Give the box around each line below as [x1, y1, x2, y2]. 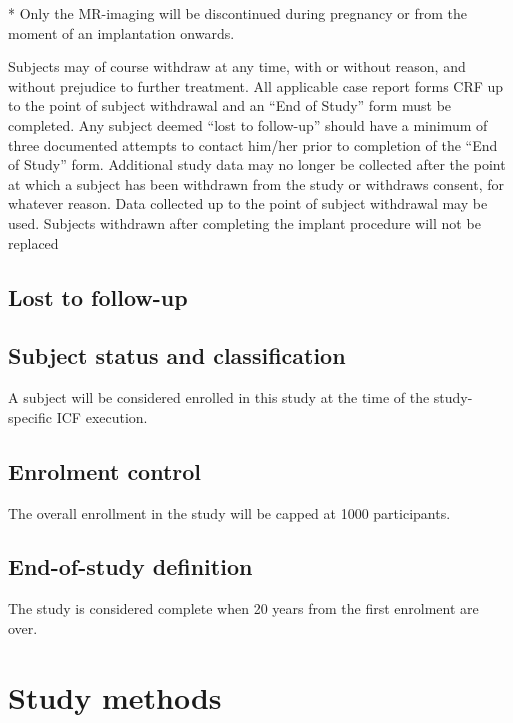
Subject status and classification [8, 340, 346, 371]
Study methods [8, 676, 222, 717]
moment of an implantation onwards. [8, 22, 235, 43]
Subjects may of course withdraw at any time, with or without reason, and [8, 56, 466, 77]
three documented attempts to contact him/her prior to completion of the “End [8, 134, 498, 155]
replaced [8, 232, 59, 253]
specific [8, 406, 53, 427]
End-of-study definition [8, 551, 253, 582]
